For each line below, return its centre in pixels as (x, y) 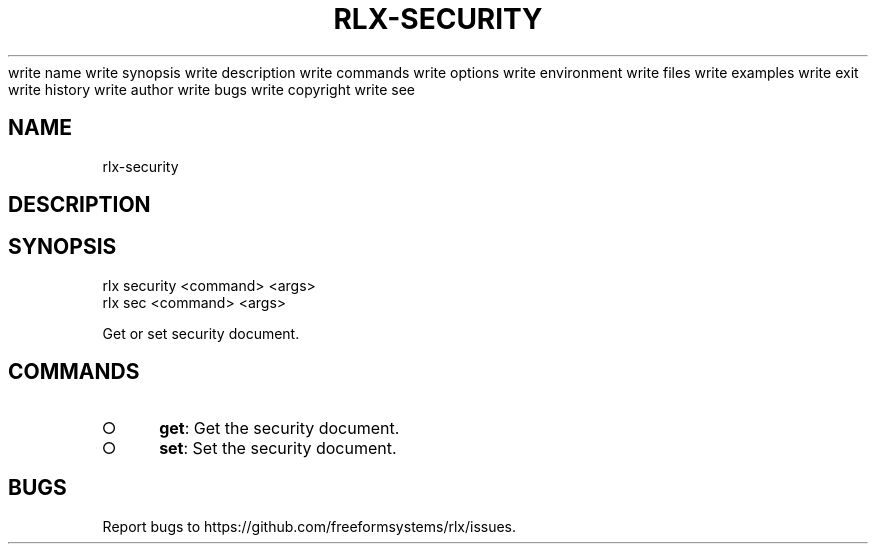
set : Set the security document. (278, 447)
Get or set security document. (201, 333)
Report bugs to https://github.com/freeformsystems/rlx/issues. (309, 526)
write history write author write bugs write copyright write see (211, 89)
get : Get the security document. (279, 427)
